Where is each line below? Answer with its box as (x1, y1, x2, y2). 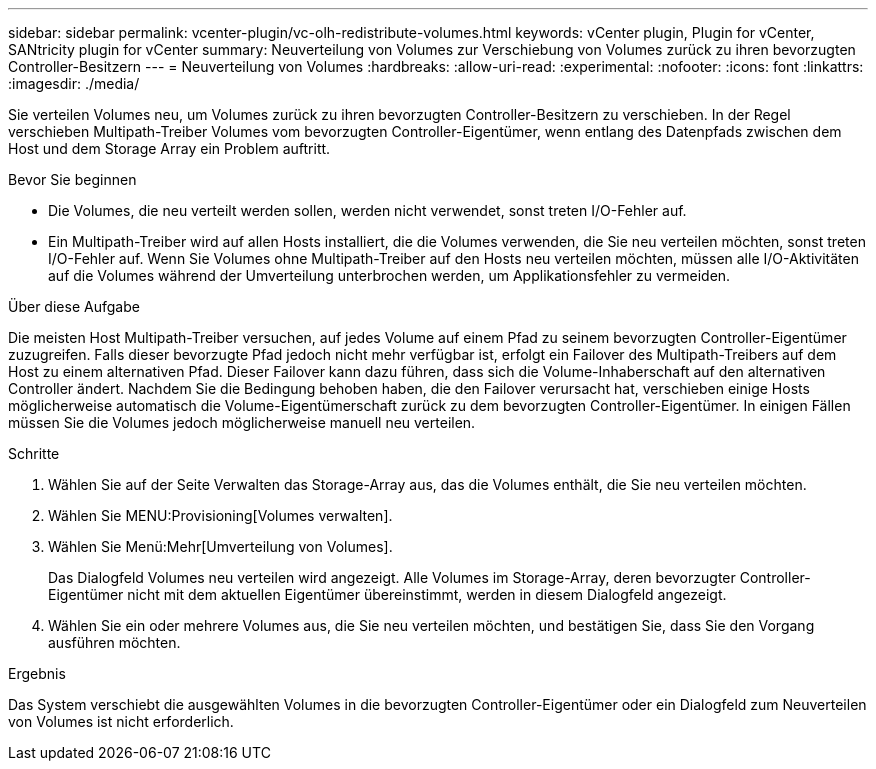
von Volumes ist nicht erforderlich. (8, 713, 234, 730)
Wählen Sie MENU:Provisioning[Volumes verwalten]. (48, 507, 393, 524)
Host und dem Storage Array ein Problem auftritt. (8, 140, 331, 157)
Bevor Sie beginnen (8, 171, 137, 188)
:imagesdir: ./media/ (8, 75, 140, 92)
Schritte (8, 445, 60, 462)
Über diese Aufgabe (8, 298, 140, 315)
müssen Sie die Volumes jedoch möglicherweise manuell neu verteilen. (8, 414, 476, 431)
